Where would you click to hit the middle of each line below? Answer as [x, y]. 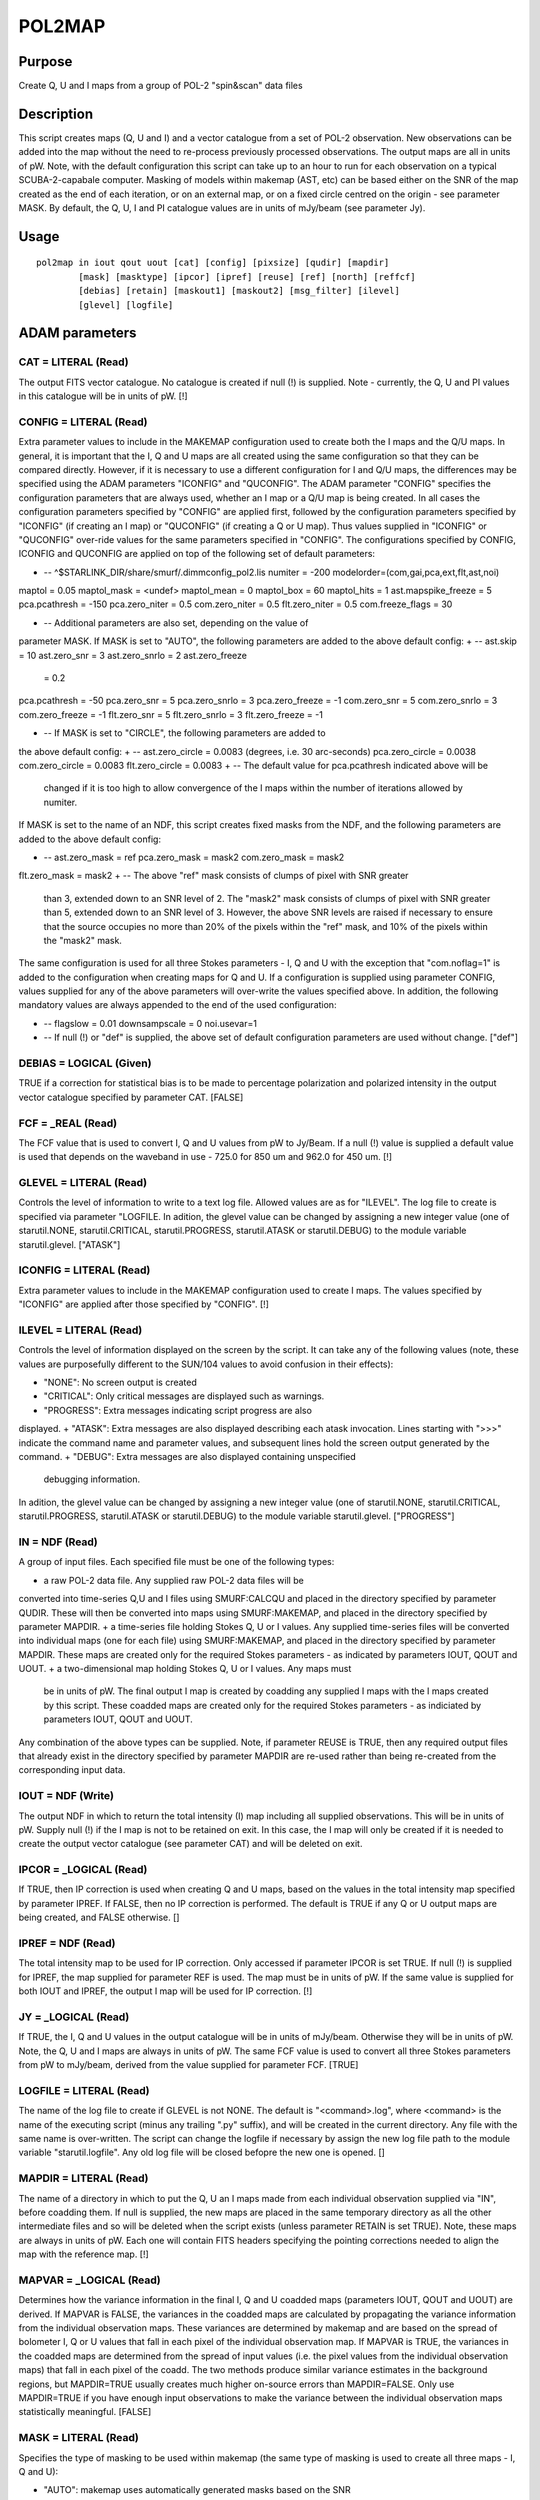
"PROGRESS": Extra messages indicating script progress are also [177, 1410]
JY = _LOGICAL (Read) [74, 2017]
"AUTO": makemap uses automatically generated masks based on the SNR [197, 2490]
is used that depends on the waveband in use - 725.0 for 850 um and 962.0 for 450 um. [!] [205, 1157]
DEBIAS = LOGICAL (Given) [85, 1063]
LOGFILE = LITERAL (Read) [84, 2090]
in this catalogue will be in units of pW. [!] [103, 396]
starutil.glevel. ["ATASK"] [69, 1244]
